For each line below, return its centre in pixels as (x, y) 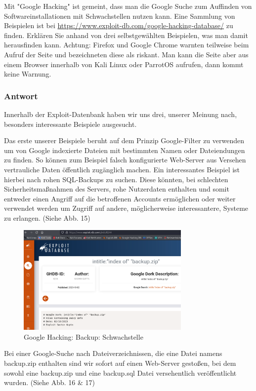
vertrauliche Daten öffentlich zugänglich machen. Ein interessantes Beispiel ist (122, 169)
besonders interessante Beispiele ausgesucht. (70, 124)
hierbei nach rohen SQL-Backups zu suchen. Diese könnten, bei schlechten (116, 179)
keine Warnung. (28, 74)
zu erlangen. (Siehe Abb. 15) (47, 217)
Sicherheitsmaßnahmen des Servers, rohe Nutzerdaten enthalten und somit (117, 189)
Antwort (21, 96)
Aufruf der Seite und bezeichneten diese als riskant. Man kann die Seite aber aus (126, 54)
